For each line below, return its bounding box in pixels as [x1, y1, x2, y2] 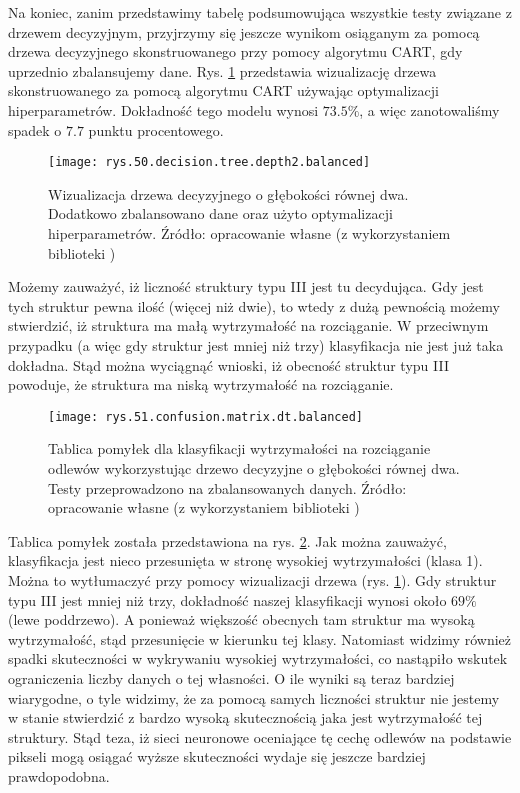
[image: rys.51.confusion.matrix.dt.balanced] [48, 409, 363, 424]
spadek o [8, 119, 62, 140]
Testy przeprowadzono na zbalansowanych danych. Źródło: [48, 477, 407, 498]
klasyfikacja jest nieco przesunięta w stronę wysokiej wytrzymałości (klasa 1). [8, 550, 483, 571]
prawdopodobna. [8, 765, 110, 786]
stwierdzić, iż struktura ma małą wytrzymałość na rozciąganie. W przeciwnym [8, 315, 489, 336]
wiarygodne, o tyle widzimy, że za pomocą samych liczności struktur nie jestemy [8, 687, 500, 708]
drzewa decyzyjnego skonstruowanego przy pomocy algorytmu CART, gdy [8, 41, 463, 62]
